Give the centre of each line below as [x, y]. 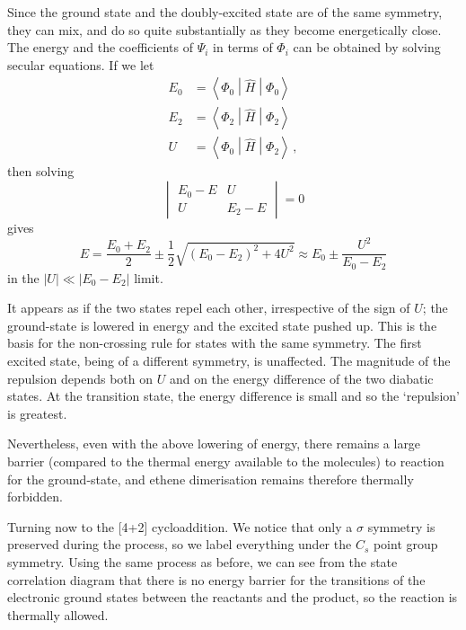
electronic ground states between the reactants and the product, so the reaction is [233, 597]
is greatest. [37, 413]
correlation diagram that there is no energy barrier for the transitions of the [216, 579]
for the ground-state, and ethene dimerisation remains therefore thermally [211, 479]
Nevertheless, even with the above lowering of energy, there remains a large [214, 444]
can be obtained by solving [367, 47]
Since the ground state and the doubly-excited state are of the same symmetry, [225, 12]
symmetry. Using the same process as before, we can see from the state [202, 561]
